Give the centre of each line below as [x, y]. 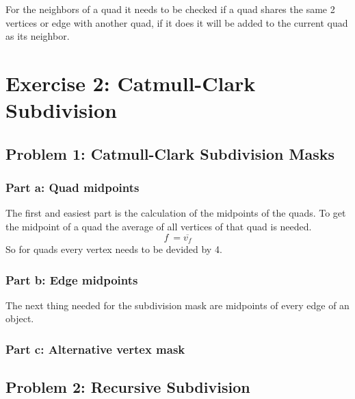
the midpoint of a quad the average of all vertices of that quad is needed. [159, 226]
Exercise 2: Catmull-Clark [131, 83]
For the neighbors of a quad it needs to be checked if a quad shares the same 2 [170, 9]
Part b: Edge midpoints [72, 279]
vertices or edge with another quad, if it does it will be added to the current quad [177, 22]
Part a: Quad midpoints [73, 188]
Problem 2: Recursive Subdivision [128, 387]
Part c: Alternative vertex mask [95, 349]
